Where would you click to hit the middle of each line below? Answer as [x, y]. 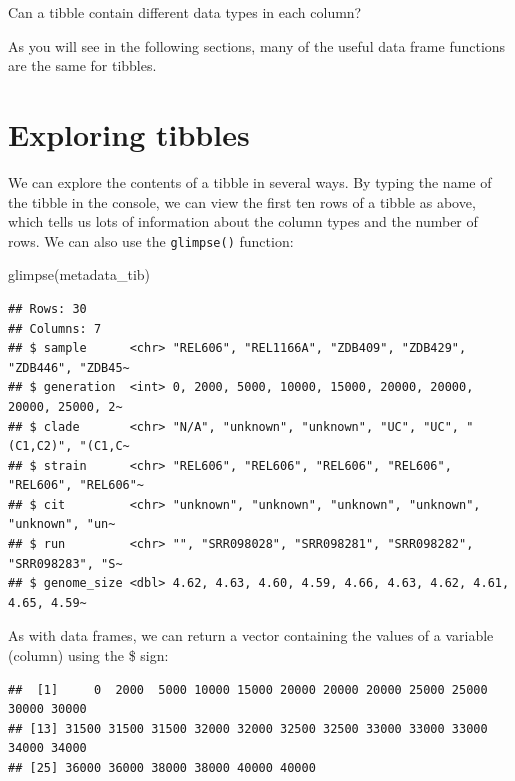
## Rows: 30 [47, 308]
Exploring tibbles [129, 133]
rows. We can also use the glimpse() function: [151, 240]
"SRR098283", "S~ [65, 563]
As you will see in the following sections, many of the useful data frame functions [257, 45]
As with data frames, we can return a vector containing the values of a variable [251, 635]
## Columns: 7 [55, 328]
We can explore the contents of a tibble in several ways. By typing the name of [250, 181]
